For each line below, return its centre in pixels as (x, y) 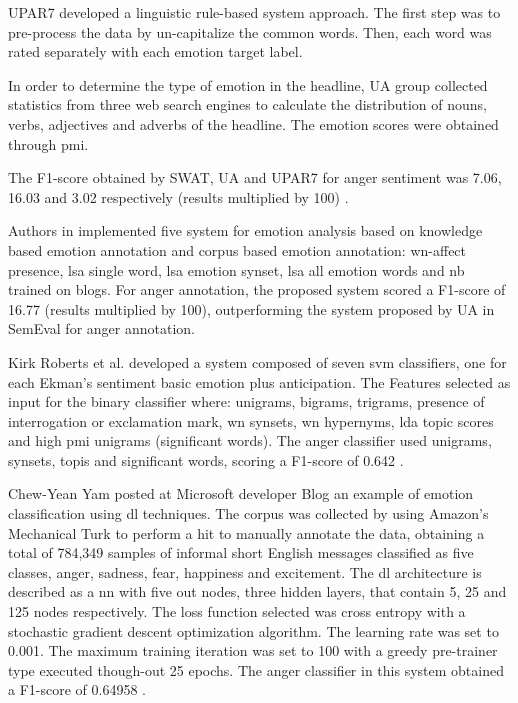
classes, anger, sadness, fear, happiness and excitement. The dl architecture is (245, 571)
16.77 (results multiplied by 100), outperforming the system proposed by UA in (251, 308)
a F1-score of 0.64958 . (77, 689)
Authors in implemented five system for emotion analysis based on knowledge (245, 230)
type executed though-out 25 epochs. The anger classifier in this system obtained (256, 669)
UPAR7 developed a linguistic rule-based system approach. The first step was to (254, 12)
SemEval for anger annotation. (101, 328)
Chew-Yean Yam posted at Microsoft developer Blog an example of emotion (241, 493)
